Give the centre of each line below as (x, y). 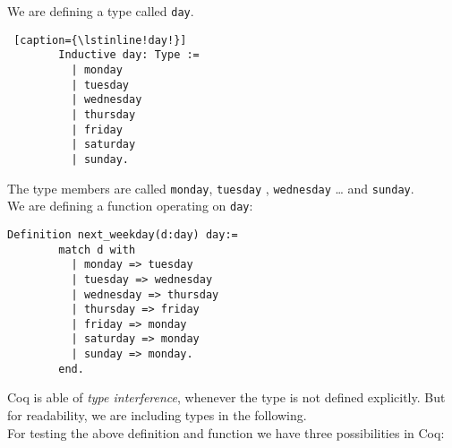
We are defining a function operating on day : (130, 206)
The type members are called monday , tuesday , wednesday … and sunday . (211, 188)
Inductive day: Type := (129, 55)
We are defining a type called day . (101, 11)
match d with (97, 250)
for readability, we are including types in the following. (157, 415)
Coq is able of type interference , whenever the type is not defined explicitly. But (226, 397)
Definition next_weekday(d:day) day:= (123, 234)
